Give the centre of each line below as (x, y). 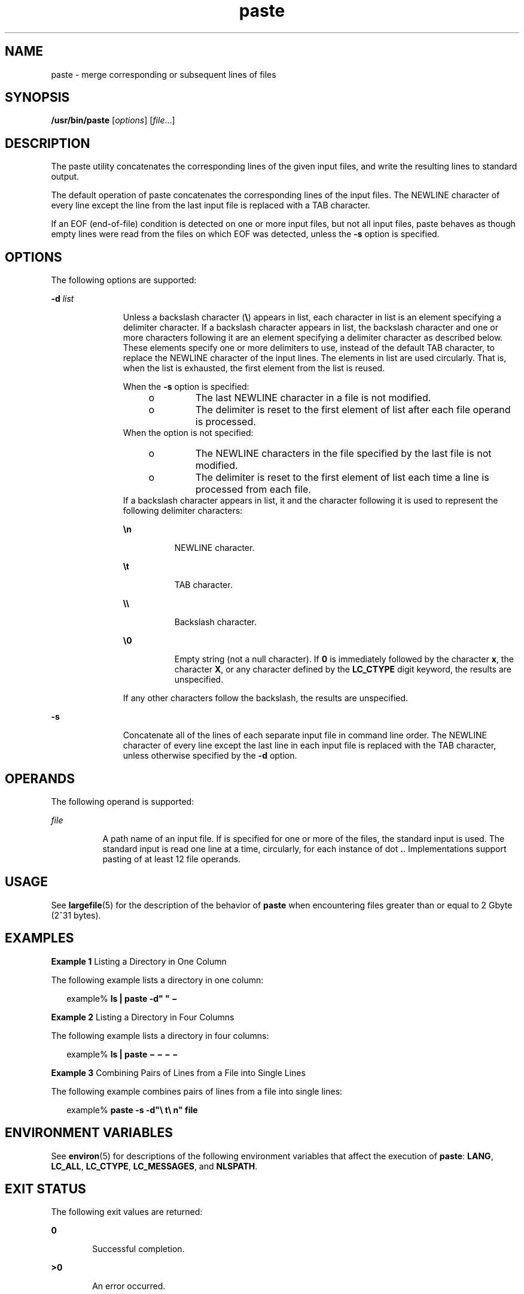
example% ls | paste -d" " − (122, 998)
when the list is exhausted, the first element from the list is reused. (254, 368)
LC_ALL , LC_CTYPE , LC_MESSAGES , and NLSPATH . (154, 1166)
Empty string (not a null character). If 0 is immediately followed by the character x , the (344, 659)
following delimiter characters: (183, 511)
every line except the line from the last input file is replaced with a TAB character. (211, 205)
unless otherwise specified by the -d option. (210, 756)
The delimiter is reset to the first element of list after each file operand (353, 410)
